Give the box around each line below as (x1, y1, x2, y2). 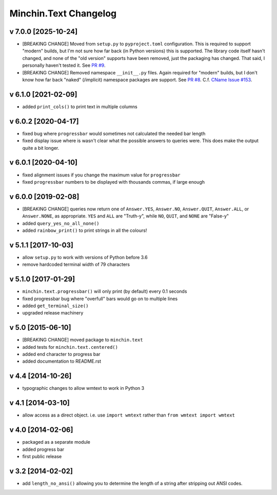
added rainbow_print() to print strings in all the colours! (22, 227, 147, 233)
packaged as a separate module (22, 439, 91, 445)
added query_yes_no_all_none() (22, 220, 100, 226)
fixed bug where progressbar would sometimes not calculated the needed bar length (22, 130, 206, 136)
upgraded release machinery (22, 310, 84, 316)
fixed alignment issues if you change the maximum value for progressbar (22, 172, 181, 178)
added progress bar (22, 446, 65, 452)
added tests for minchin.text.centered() (22, 344, 118, 350)
